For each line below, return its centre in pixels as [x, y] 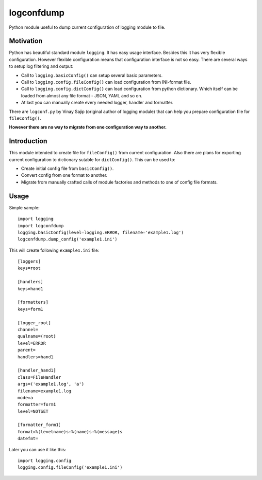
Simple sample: [24, 207]
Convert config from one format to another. [64, 175]
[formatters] [33, 302]
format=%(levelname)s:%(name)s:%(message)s [70, 432]
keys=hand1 [31, 289]
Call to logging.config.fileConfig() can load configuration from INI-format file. [106, 82]
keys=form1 [31, 309]
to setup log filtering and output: [41, 66]
